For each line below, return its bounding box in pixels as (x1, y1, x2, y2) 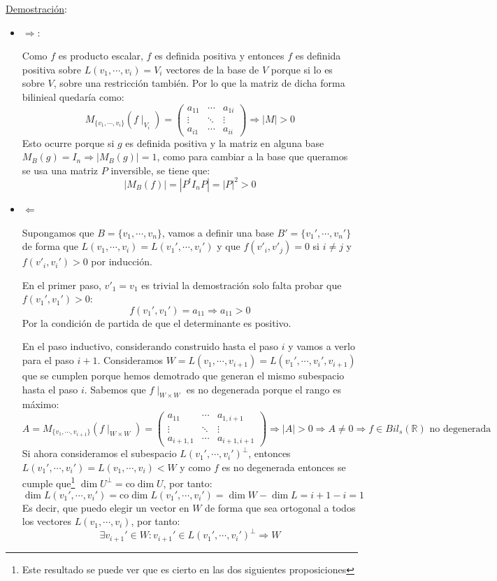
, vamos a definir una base (161, 225, 274, 239)
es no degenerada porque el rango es (186, 381, 341, 396)
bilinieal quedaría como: (22, 89, 124, 104)
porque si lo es (271, 62, 333, 76)
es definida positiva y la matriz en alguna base (125, 135, 324, 150)
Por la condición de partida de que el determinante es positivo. (22, 315, 291, 330)
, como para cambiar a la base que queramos (157, 149, 348, 164)
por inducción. (91, 254, 152, 269)
